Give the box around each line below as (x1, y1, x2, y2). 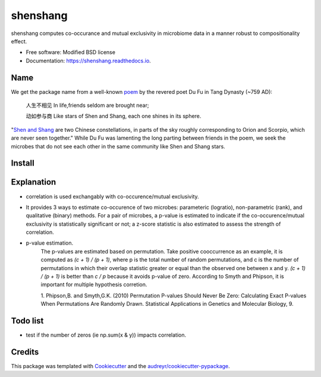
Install (11, 158, 35, 169)
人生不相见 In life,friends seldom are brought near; (26, 102, 149, 109)
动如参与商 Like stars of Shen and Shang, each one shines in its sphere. (26, 113, 202, 120)
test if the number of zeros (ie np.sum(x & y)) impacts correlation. (26, 331, 187, 338)
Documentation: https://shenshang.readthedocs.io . (26, 57, 151, 64)
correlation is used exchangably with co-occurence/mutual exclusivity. (26, 193, 199, 200)
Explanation (11, 177, 56, 187)
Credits (11, 347, 39, 357)
